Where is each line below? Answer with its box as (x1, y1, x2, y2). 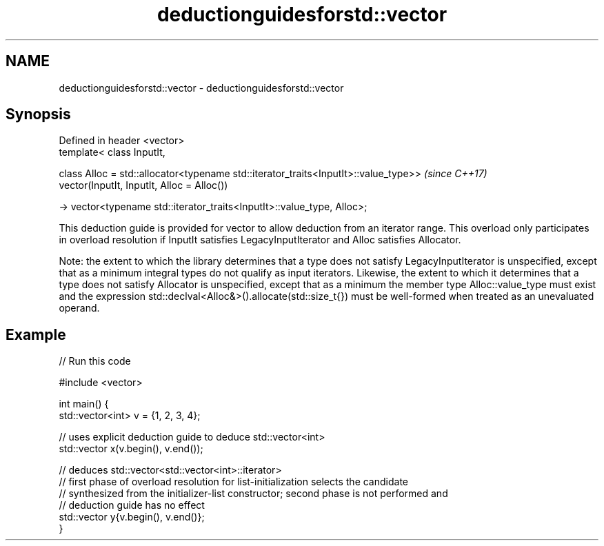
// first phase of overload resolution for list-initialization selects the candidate (59, 476, 408, 488)
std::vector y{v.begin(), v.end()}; (59, 511, 205, 523)
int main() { (59, 398, 109, 410)
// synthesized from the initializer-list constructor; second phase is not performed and (59, 487, 448, 500)
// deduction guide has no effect (59, 499, 205, 512)
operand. (59, 302, 100, 314)
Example (6, 325, 66, 343)
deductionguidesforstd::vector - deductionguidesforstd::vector (59, 81, 344, 94)
